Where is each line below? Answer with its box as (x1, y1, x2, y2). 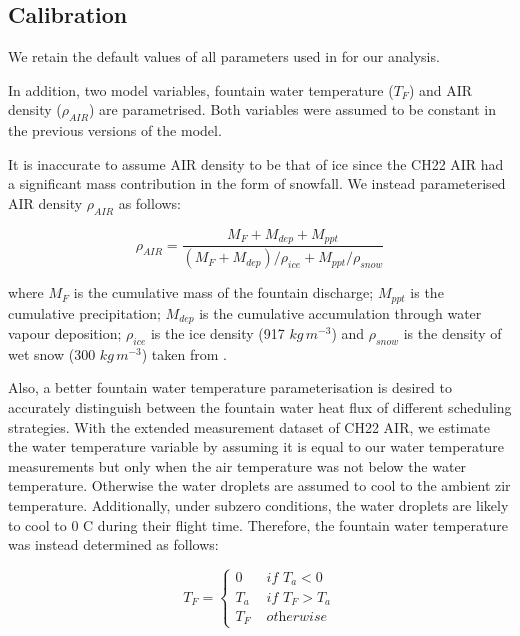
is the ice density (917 (150, 323, 285, 343)
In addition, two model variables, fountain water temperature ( (8, 79, 394, 100)
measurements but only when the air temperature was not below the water (8, 455, 467, 476)
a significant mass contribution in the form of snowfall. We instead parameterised (8, 173, 506, 194)
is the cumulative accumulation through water (199, 302, 482, 323)
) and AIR (408, 79, 473, 100)
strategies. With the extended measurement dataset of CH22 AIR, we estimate (8, 416, 491, 437)
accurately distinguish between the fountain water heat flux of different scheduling (8, 396, 512, 417)
